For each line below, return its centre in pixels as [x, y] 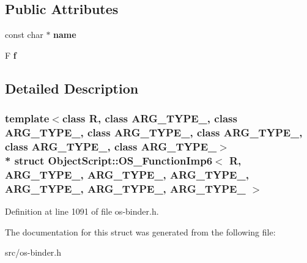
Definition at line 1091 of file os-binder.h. [82, 211]
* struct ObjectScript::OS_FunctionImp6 [109, 160]
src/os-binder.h [33, 252]
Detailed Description [72, 88]
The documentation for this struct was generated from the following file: [140, 232]
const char [24, 35]
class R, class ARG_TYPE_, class [150, 118]
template [27, 118]
